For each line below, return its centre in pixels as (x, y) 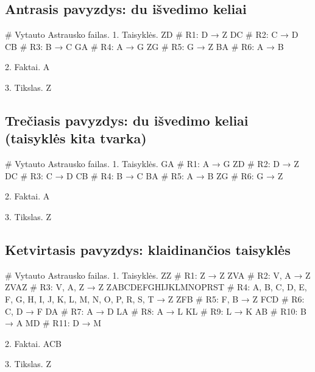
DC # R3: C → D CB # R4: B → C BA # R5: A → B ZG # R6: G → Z (144, 175)
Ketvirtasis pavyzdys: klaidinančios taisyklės (148, 249)
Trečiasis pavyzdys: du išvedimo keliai (127, 120)
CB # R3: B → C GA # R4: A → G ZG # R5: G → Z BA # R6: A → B (144, 46)
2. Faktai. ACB (33, 343)
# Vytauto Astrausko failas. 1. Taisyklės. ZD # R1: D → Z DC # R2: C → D (152, 34)
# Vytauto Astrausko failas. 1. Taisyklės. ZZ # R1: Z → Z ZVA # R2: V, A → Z (158, 275)
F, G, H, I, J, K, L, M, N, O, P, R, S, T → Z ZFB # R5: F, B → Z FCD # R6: (155, 299)
